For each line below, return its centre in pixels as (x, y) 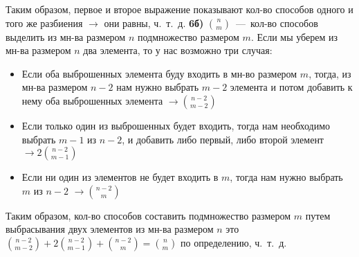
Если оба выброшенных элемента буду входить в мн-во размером (159, 73)
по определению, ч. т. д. (234, 242)
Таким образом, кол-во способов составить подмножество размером (148, 215)
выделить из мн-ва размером (66, 36)
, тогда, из (330, 73)
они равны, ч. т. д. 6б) (154, 23)
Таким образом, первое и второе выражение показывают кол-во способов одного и (179, 9)
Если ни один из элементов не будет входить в (120, 177)
